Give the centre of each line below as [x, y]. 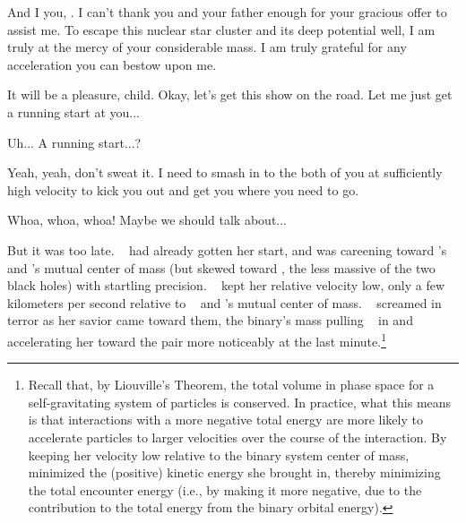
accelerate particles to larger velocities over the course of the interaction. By [237, 437]
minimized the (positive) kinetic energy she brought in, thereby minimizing [234, 472]
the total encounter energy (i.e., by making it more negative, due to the [225, 489]
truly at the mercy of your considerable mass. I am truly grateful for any [207, 47]
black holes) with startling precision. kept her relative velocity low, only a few [226, 285]
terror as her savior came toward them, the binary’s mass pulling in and [210, 320]
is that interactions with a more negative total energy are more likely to [225, 420]
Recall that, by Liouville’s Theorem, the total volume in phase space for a [231, 385]
